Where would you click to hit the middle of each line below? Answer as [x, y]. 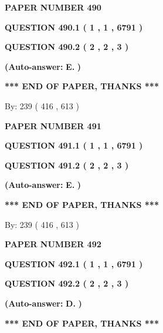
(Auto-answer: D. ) [43, 303]
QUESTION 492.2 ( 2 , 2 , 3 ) [67, 283]
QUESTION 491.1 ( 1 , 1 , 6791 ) [74, 145]
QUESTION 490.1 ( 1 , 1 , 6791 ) [74, 27]
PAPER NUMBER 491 [53, 125]
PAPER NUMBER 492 [53, 244]
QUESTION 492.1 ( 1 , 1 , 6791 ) [74, 263]
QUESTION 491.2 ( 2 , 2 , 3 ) [67, 165]
